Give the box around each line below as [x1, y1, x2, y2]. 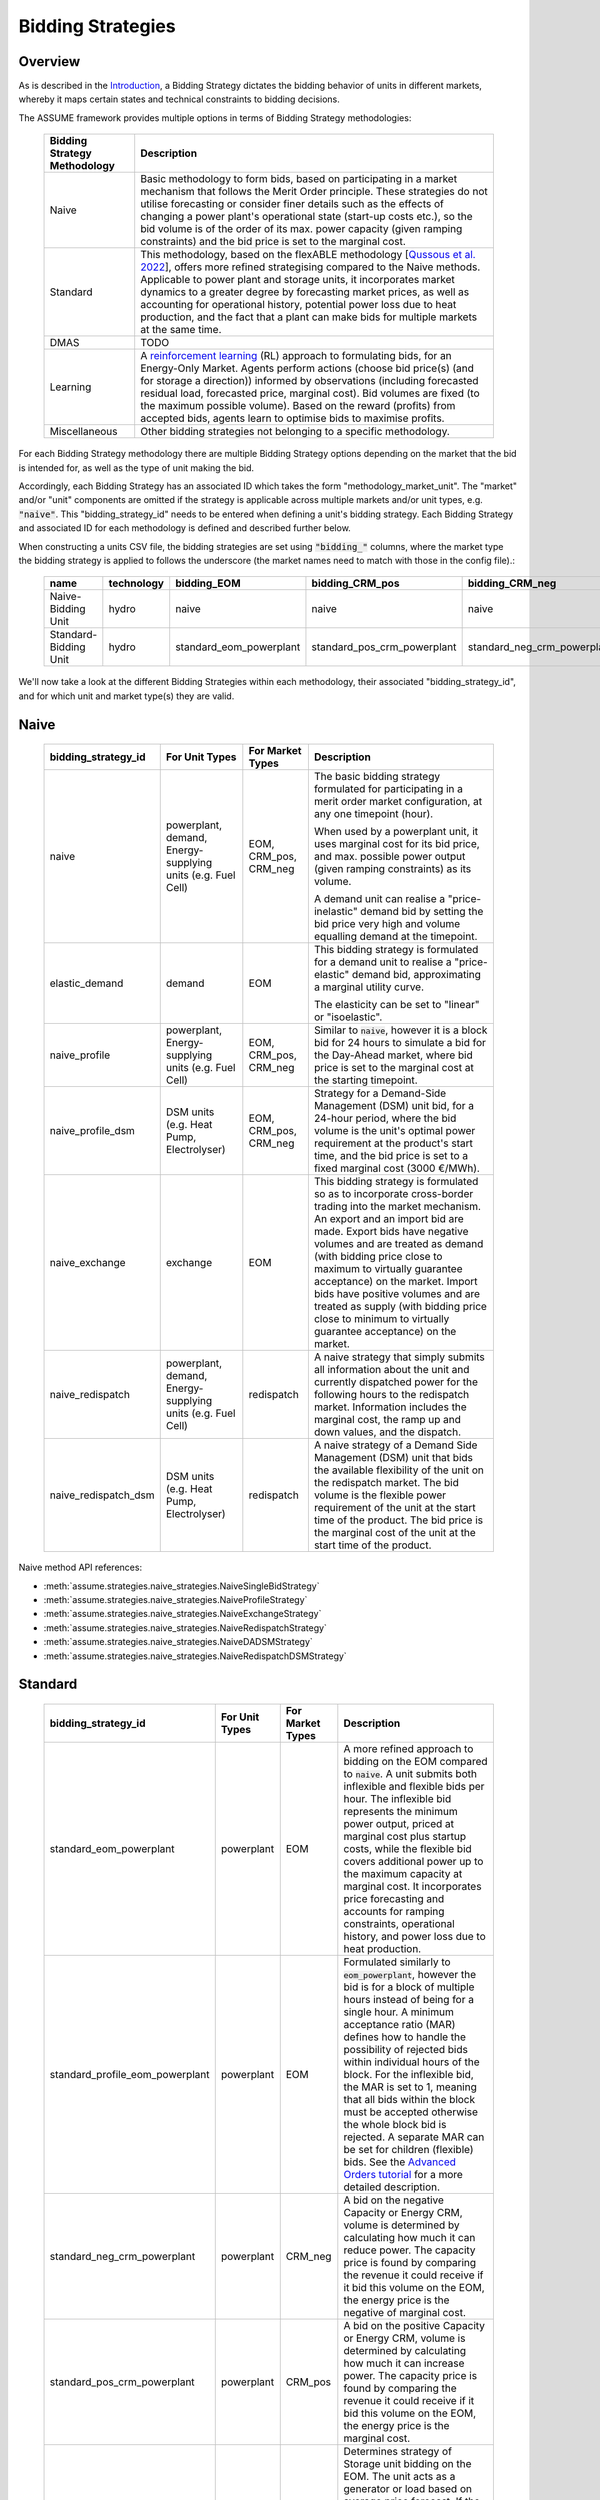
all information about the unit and [313, 1363, 470, 1377]
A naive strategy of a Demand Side [313, 1438, 478, 1452]
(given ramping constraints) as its [313, 862, 472, 876]
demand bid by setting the [360, 905, 484, 919]
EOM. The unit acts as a [343, 2469, 456, 2483]
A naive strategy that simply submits [313, 1350, 485, 1364]
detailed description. [343, 2180, 440, 2194]
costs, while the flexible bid [343, 1841, 472, 1855]
